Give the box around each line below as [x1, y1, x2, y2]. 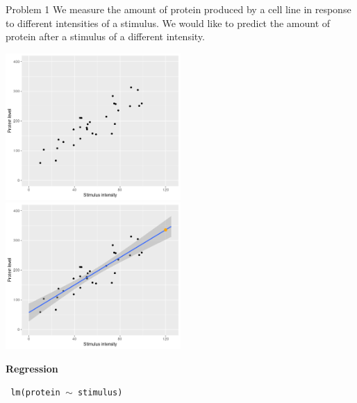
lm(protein [10, 388, 60, 398]
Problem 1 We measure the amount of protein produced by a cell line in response [6, 2, 351, 16]
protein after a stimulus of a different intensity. [6, 29, 205, 44]
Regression [6, 361, 58, 375]
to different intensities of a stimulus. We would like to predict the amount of [6, 15, 331, 30]
